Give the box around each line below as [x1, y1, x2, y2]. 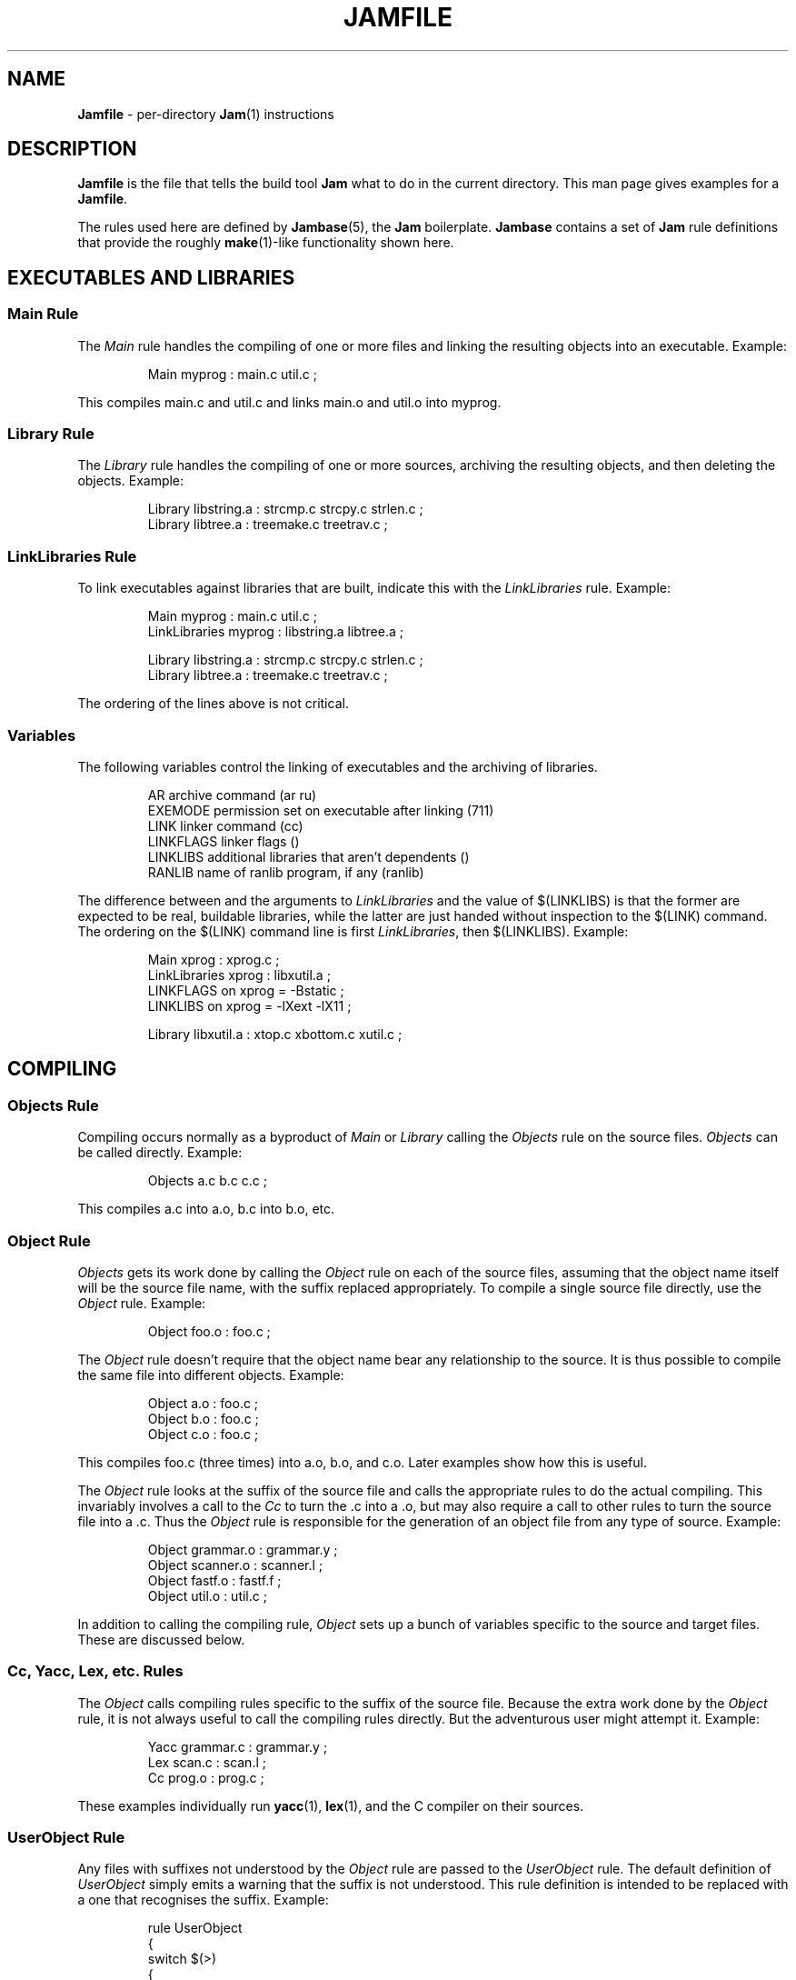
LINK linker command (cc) [147, 817, 303, 834]
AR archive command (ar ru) [147, 786, 317, 803]
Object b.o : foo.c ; [147, 1410, 259, 1426]
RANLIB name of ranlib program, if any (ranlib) [147, 864, 424, 880]
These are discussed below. [77, 1631, 245, 1647]
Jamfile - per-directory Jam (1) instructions [77, 105, 334, 122]
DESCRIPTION [7, 137, 137, 161]
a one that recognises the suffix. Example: [77, 1892, 329, 1908]
